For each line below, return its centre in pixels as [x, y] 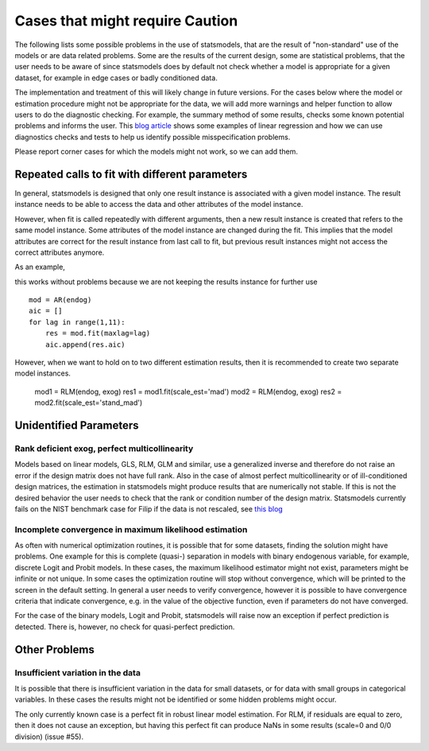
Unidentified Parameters [77, 426]
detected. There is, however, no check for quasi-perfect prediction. [125, 626]
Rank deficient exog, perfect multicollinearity [104, 448]
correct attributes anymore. [60, 252]
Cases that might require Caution [126, 21]
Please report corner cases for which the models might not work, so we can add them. [156, 152]
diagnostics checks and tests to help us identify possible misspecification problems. [153, 137]
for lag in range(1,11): [77, 322]
